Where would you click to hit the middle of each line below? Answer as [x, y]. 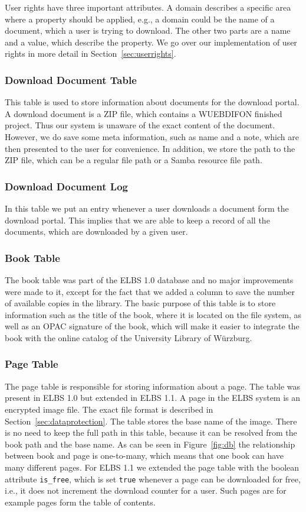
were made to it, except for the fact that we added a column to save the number [150, 291]
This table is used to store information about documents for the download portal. [152, 102]
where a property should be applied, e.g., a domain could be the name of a [140, 19]
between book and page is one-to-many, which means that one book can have [144, 456]
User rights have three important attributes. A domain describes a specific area [148, 7]
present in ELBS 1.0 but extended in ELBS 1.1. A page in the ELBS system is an [153, 398]
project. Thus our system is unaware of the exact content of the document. [140, 125]
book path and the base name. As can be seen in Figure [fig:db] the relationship [150, 444]
